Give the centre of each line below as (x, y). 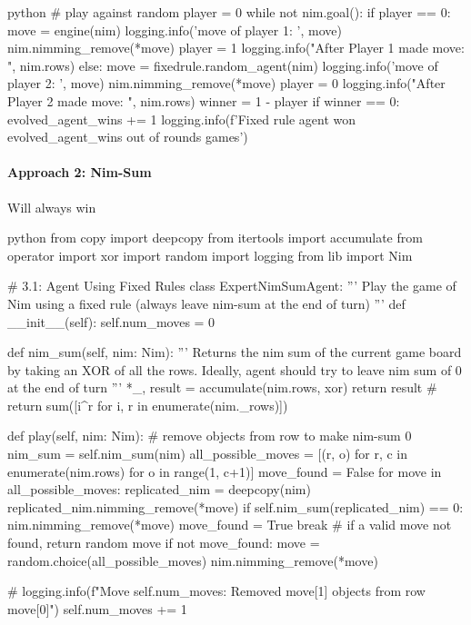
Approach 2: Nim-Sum (80, 172)
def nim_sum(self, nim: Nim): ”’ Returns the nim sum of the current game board (235, 352)
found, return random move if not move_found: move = (164, 543)
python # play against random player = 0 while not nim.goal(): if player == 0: (229, 12)
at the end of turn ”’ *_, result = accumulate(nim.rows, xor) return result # (222, 387)
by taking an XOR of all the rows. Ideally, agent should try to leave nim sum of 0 (235, 369)
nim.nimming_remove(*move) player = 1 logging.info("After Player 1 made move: (236, 48)
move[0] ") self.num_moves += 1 (97, 608)
